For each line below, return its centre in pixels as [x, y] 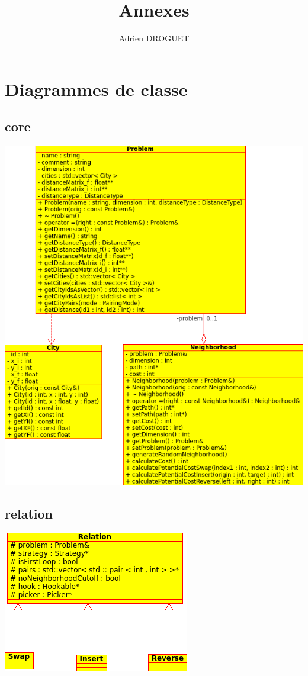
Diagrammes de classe [96, 88]
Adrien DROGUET [154, 38]
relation [29, 513]
